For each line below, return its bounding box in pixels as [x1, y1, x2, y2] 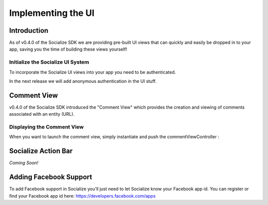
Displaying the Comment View [9, 124, 84, 131]
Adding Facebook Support [9, 173, 92, 181]
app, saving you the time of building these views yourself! [9, 46, 128, 52]
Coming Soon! [9, 160, 39, 166]
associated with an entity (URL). [9, 111, 74, 117]
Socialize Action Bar [9, 147, 73, 155]
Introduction [9, 26, 49, 35]
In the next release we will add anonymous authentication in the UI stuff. [9, 78, 157, 84]
